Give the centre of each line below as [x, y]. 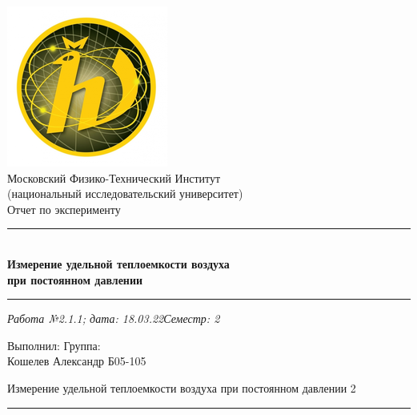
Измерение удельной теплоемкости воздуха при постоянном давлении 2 [182, 387]
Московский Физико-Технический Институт [114, 177]
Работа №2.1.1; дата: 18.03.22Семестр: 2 [114, 318]
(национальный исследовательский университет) [125, 193]
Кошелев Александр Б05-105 [77, 361]
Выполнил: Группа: [54, 345]
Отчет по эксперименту [64, 209]
